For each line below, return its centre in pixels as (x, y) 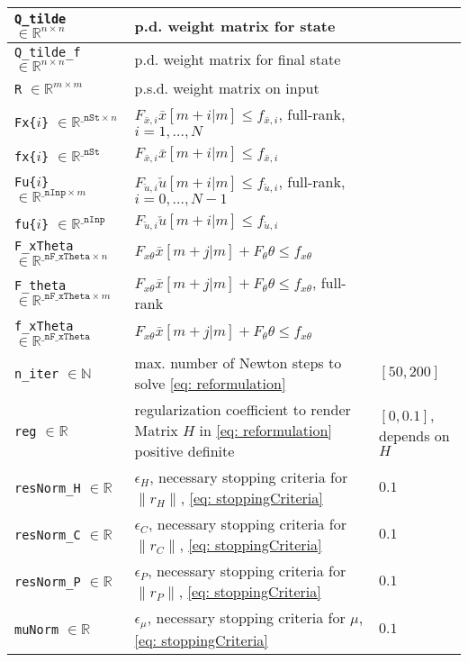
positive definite (184, 450)
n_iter (37, 374)
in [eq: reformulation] (265, 430)
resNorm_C (48, 535)
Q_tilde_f (48, 52)
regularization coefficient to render (243, 409)
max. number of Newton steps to (238, 362)
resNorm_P (48, 582)
